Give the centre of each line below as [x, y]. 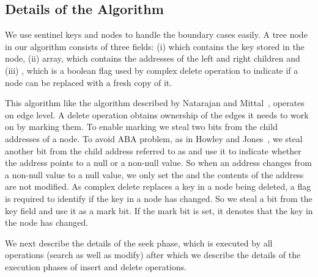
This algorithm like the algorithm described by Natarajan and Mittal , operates [155, 103]
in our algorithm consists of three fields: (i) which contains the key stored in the [155, 46]
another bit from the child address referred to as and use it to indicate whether [153, 150]
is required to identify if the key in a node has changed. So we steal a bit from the [159, 198]
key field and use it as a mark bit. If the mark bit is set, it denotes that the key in [159, 210]
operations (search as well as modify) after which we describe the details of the [153, 255]
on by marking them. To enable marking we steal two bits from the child [141, 127]
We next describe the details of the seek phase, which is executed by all [139, 243]
